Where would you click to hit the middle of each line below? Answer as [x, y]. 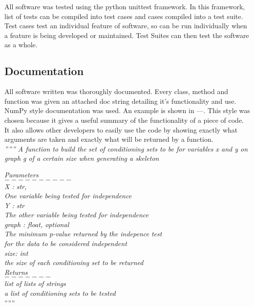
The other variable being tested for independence [77, 215]
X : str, [16, 186]
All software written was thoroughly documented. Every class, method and [116, 91]
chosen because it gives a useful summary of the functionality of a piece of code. [124, 120]
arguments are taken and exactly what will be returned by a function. [109, 139]
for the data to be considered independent [66, 243]
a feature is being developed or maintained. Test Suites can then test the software [127, 35]
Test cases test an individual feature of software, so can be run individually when [126, 26]
